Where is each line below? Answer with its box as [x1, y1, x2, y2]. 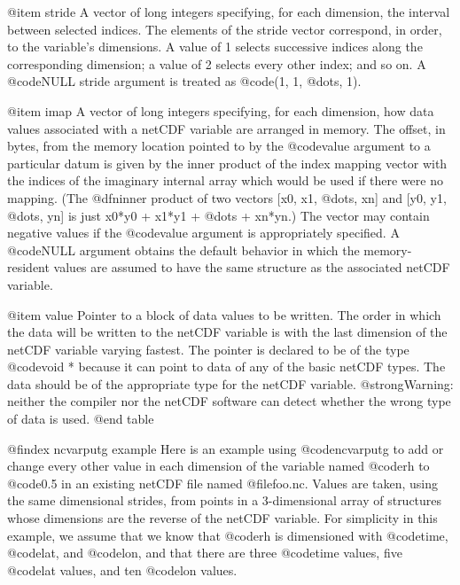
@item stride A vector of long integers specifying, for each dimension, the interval [7, 3, 450, 20]
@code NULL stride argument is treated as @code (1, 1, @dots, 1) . [7, 72, 362, 90]
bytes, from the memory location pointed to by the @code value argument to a [7, 136, 431, 155]
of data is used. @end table [7, 409, 154, 428]
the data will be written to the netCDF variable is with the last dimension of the [7, 323, 448, 341]
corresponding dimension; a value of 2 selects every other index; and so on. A [7, 54, 426, 73]
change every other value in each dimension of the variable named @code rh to [7, 456, 430, 475]
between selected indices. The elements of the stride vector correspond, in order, [7, 19, 442, 38]
